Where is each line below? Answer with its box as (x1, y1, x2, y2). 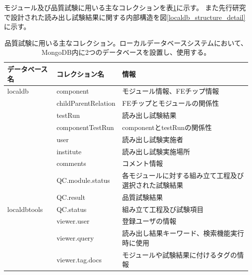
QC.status (56, 204, 87, 214)
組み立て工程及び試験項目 (122, 204, 204, 214)
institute (56, 146, 82, 156)
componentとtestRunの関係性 (122, 122, 212, 132)
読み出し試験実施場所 (122, 146, 190, 156)
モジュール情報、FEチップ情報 (122, 86, 219, 96)
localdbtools (7, 204, 43, 214)
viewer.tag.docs (56, 254, 102, 264)
